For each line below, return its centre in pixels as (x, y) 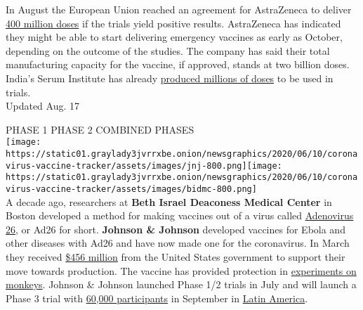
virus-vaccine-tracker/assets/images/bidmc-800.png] (131, 189)
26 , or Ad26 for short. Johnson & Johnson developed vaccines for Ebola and (176, 229)
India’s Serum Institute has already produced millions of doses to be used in (170, 78)
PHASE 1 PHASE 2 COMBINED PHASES (100, 129)
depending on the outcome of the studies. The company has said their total (168, 50)
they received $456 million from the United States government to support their (176, 257)
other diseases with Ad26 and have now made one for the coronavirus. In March (178, 243)
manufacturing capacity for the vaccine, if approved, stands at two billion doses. (178, 64)
